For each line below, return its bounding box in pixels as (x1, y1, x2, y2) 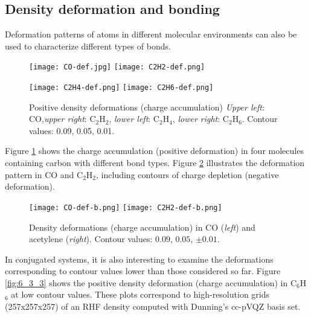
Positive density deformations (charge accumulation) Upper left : (29, 100, 265, 113)
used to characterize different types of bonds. (5, 39, 171, 52)
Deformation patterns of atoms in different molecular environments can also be (5, 28, 297, 40)
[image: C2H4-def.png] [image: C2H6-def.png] (29, 83, 214, 92)
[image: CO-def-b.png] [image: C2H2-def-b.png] (29, 203, 222, 212)
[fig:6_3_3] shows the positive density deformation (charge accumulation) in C (5, 276, 297, 289)
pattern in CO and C (5, 168, 83, 181)
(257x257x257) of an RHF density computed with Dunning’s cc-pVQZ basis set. (5, 300, 301, 313)
